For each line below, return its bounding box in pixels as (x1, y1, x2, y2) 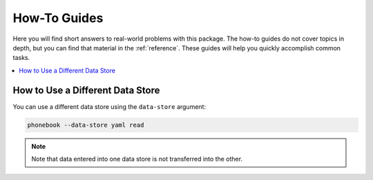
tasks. (12, 54, 30, 62)
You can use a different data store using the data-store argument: (12, 102, 207, 110)
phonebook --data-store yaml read (27, 121, 144, 129)
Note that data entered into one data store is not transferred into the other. (31, 154, 243, 163)
